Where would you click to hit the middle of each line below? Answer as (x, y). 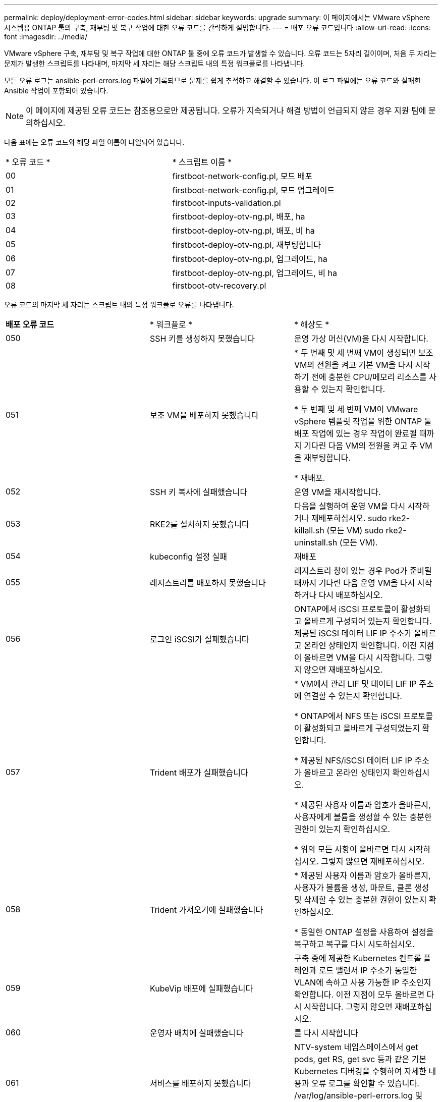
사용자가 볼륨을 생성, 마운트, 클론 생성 (362, 888)
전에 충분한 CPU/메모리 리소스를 (369, 377)
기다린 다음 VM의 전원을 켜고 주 (361, 446)
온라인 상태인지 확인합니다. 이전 (361, 645)
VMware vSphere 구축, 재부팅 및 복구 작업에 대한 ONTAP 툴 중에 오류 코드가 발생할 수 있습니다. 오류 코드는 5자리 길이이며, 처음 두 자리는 (220, 53)
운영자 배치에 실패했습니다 (197, 1033)
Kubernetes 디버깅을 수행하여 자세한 (360, 1071)
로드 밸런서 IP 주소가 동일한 (368, 970)
